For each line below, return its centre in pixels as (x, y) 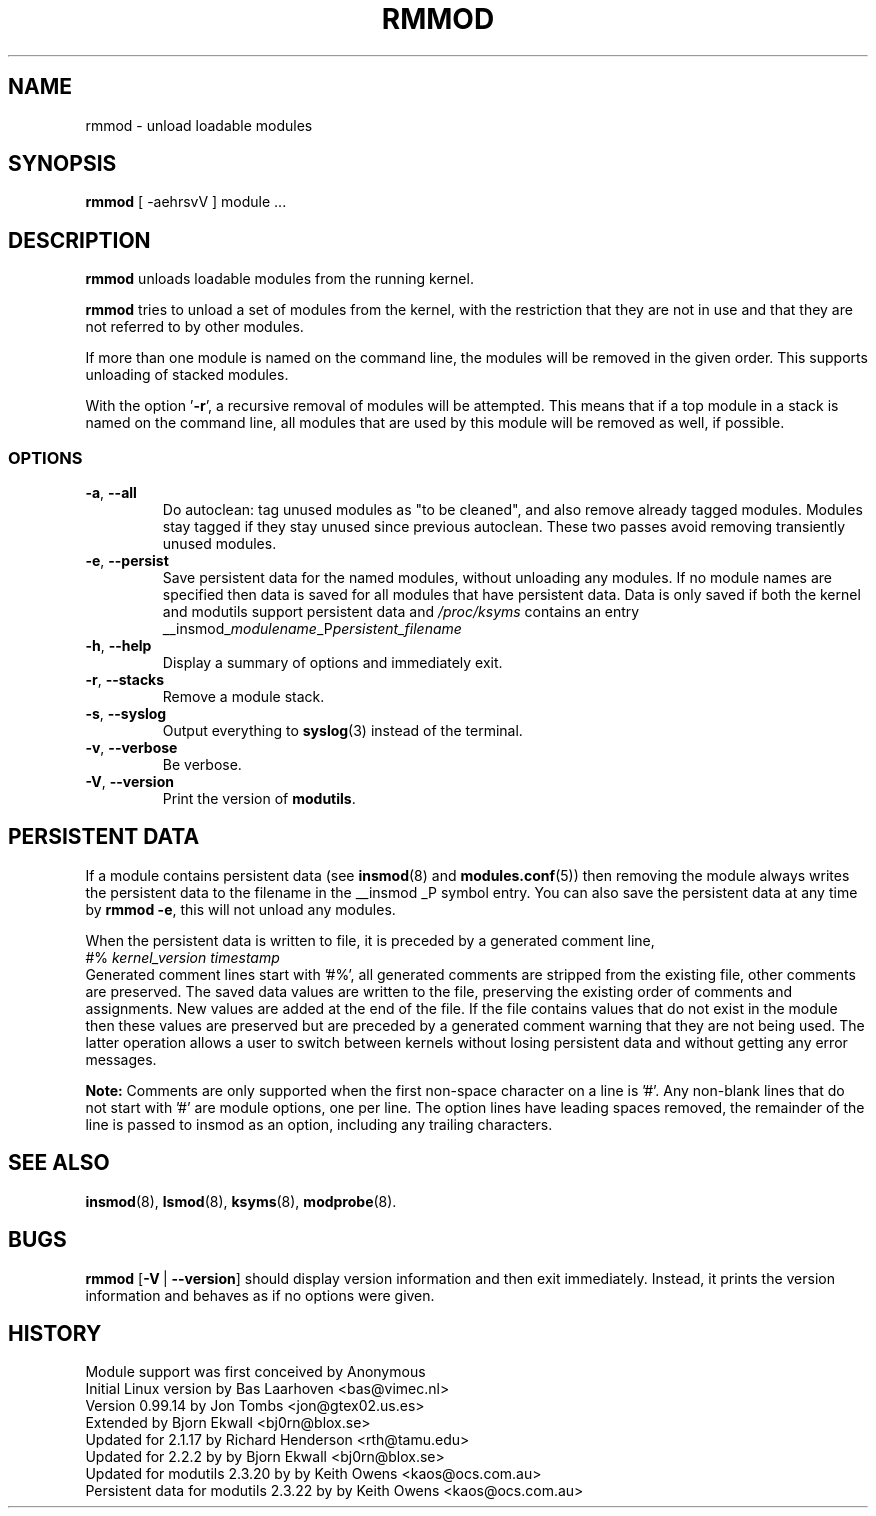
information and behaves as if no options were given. (260, 1295)
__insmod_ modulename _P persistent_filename (312, 629)
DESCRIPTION (79, 240)
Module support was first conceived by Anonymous (255, 1372)
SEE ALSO (59, 1163)
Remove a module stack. (243, 697)
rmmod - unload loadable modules (199, 125)
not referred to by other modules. (194, 327)
